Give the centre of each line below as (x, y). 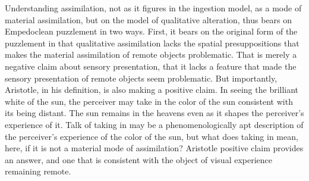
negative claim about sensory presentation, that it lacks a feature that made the (151, 66)
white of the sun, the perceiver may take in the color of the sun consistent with (149, 101)
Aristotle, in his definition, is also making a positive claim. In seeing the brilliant (152, 90)
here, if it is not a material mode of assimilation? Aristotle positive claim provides (154, 148)
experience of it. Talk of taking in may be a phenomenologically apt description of (154, 124)
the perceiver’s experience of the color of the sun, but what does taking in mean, (152, 136)
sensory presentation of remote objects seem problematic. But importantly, (141, 78)
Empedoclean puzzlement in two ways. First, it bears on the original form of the (151, 31)
